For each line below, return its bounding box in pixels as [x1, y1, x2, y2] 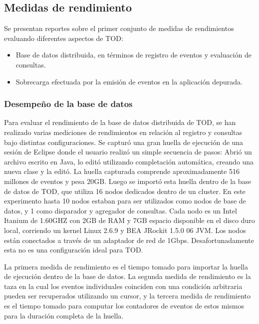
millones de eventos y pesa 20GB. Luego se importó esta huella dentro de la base [4, 175, 252, 186]
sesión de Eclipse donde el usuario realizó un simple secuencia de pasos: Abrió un [4, 146, 252, 157]
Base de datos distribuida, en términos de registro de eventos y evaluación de [15, 49, 252, 60]
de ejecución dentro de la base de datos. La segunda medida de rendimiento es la [4, 271, 251, 281]
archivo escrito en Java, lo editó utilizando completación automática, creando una [4, 156, 254, 166]
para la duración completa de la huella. [4, 310, 124, 320]
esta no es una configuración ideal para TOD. [4, 244, 143, 255]
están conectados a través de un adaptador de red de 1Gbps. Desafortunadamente [4, 234, 254, 245]
